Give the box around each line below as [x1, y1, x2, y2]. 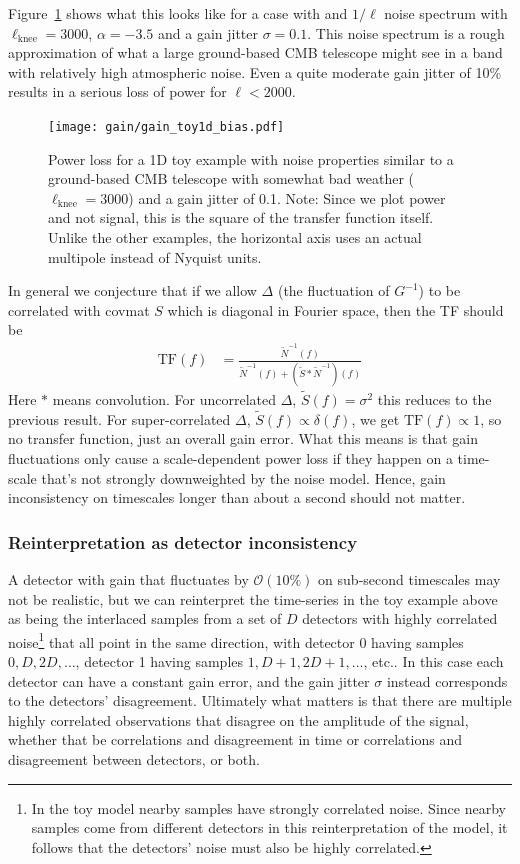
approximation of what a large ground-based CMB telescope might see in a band [8, 42, 503, 63]
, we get [351, 408, 400, 429]
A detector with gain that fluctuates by [8, 569, 249, 590]
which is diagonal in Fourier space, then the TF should [167, 299, 504, 320]
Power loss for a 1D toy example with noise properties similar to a [48, 148, 454, 169]
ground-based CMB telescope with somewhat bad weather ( [48, 168, 415, 189]
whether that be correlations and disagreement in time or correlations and [8, 729, 462, 750]
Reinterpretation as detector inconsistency [8, 529, 358, 554]
